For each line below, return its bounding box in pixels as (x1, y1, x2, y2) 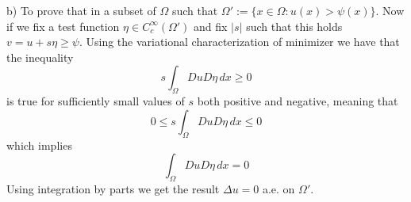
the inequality (6, 48, 74, 65)
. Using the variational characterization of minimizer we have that (79, 33, 400, 50)
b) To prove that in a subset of (6, 2, 156, 18)
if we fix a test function (6, 17, 120, 34)
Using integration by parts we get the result (6, 180, 220, 196)
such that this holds (246, 17, 343, 34)
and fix (194, 17, 228, 34)
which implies (6, 136, 72, 153)
